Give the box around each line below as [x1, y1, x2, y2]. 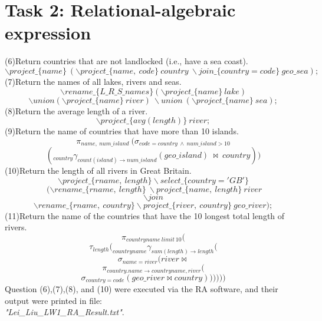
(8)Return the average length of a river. [5, 104, 148, 117]
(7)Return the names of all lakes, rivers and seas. [5, 75, 182, 87]
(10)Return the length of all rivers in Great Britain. [5, 164, 192, 177]
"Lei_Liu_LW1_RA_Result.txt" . [5, 306, 124, 318]
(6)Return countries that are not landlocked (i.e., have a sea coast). [5, 55, 248, 67]
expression [5, 21, 91, 45]
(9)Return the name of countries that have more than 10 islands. [5, 125, 239, 137]
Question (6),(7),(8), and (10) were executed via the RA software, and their [5, 283, 278, 295]
